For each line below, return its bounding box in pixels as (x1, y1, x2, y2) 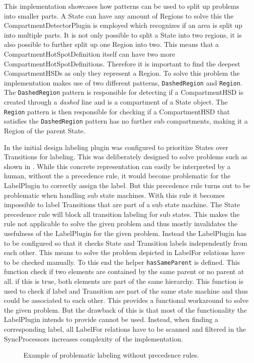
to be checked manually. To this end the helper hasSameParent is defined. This (4, 256, 240, 267)
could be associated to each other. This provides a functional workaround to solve (4, 295, 249, 305)
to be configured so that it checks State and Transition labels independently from (4, 237, 248, 248)
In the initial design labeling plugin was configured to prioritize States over (4, 142, 229, 152)
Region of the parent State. (4, 125, 85, 135)
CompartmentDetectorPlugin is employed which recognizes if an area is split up (4, 20, 243, 30)
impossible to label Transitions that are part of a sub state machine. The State (4, 199, 240, 210)
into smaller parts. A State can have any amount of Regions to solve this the (4, 10, 234, 21)
